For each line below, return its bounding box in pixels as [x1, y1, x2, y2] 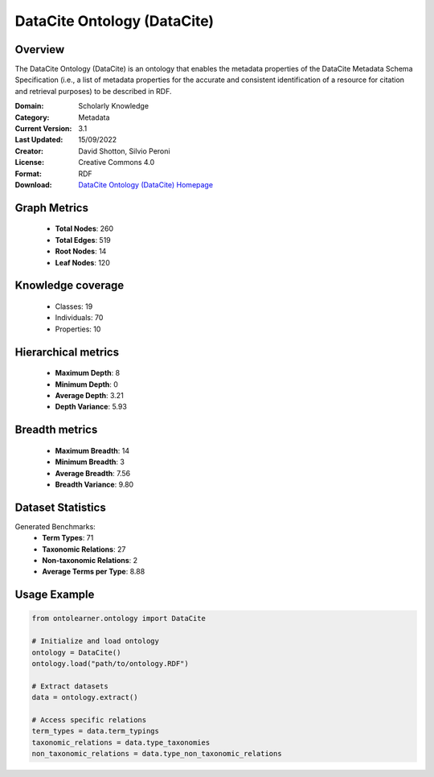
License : [14, 158, 44, 167]
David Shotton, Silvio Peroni [78, 146, 170, 156]
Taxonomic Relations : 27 [42, 544, 126, 554]
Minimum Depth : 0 [55, 379, 118, 389]
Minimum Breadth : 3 [55, 457, 125, 467]
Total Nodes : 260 [55, 224, 114, 233]
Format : [14, 169, 42, 179]
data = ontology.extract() [31, 693, 138, 702]
